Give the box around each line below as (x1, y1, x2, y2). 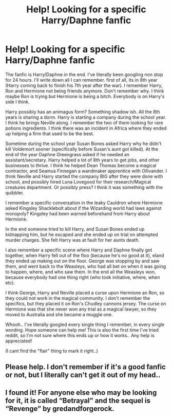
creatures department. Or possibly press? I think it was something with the (5, 184, 163, 190)
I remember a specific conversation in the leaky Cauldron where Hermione (5, 199, 163, 206)
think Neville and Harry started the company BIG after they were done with (5, 173, 163, 179)
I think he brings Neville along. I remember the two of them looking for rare (5, 119, 163, 125)
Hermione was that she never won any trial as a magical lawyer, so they (5, 306, 157, 312)
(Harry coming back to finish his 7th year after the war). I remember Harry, (5, 82, 163, 88)
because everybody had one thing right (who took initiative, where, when (5, 274, 160, 280)
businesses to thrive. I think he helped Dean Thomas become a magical (5, 162, 157, 168)
